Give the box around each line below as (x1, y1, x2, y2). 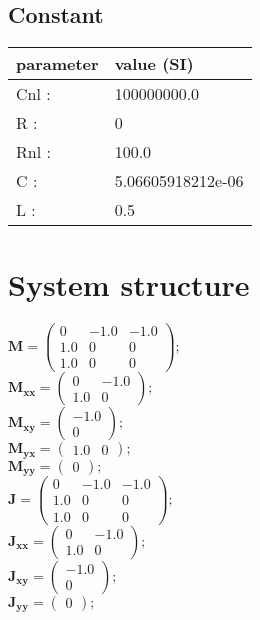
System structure (8, 264, 250, 305)
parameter (16, 52, 99, 76)
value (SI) (114, 52, 194, 76)
